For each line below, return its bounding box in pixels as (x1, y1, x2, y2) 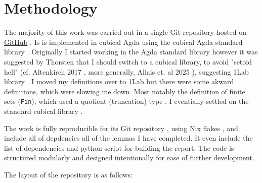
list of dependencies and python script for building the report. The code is (4, 142, 234, 153)
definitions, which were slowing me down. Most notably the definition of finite (4, 86, 245, 96)
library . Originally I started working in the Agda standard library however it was (4, 46, 258, 57)
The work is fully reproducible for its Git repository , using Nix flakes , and (4, 123, 238, 133)
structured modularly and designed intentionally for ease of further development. (4, 152, 254, 163)
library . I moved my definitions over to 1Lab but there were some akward (4, 76, 234, 87)
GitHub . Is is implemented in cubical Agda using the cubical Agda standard (4, 36, 243, 47)
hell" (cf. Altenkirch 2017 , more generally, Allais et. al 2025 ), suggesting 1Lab (4, 66, 249, 77)
